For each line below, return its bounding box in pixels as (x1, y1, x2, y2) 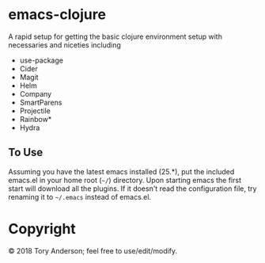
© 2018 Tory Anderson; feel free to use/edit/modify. (8, 246, 178, 255)
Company (19, 89, 52, 98)
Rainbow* (19, 114, 52, 124)
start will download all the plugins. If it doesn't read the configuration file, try (8, 184, 257, 193)
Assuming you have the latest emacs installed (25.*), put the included (8, 166, 235, 176)
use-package (19, 55, 63, 65)
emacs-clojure (8, 6, 107, 24)
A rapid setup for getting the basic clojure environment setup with (8, 32, 223, 41)
